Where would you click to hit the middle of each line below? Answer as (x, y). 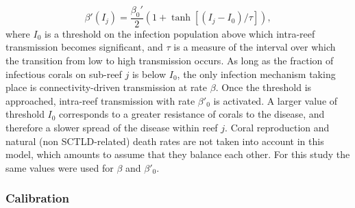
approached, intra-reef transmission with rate (100, 100)
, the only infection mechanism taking (256, 74)
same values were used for (60, 167)
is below (149, 74)
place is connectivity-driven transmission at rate (107, 87)
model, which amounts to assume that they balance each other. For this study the (178, 154)
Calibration (37, 198)
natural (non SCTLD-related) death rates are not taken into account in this (165, 141)
